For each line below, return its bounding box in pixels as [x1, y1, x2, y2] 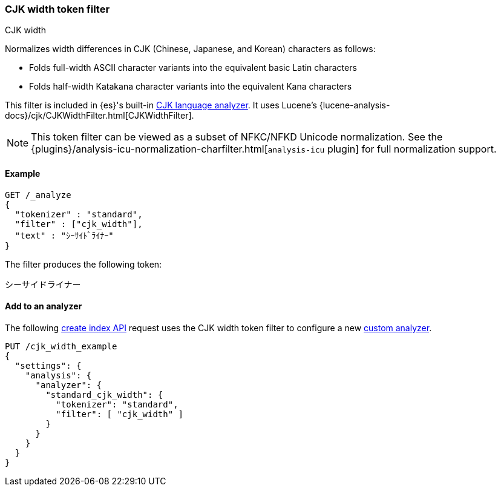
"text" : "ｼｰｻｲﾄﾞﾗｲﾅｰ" [15, 230, 114, 240]
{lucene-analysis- [319, 100, 390, 111]
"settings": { [15, 360, 82, 371]
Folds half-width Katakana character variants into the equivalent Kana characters [29, 81, 352, 92]
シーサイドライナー [5, 279, 81, 289]
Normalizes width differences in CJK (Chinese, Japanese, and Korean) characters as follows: [5, 44, 376, 54]
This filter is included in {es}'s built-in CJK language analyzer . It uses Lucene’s [5, 100, 317, 111]
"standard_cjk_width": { [45, 389, 163, 400]
